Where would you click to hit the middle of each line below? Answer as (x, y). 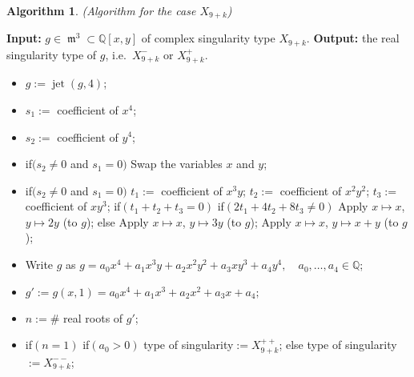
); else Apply (117, 221)
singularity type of (52, 54)
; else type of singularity (338, 345)
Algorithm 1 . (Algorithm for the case (101, 10)
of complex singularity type (208, 38)
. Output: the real (353, 38)
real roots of (93, 317)
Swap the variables (177, 164)
